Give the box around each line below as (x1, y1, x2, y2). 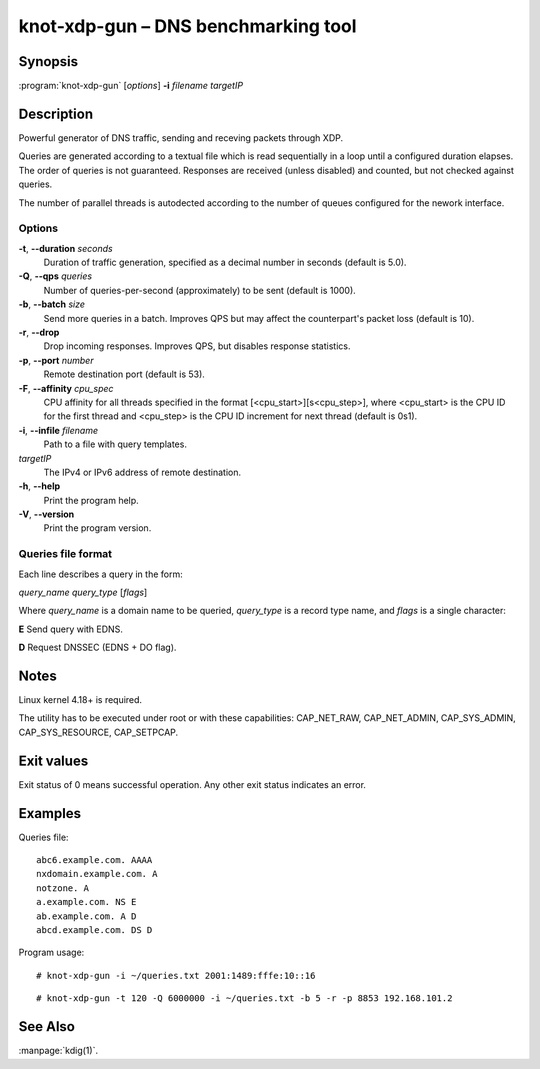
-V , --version (18, 508, 75, 520)
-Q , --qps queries (18, 270, 93, 282)
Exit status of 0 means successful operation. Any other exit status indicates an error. (18, 778, 367, 790)
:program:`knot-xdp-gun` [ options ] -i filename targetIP (18, 80, 244, 92)
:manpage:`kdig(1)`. (18, 1045, 99, 1057)
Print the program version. (43, 522, 152, 534)
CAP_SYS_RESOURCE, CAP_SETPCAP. (18, 726, 179, 738)
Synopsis (18, 53, 79, 70)
